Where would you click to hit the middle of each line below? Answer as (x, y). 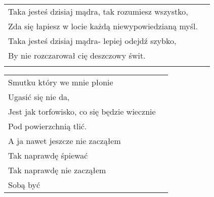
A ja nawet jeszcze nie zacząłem (65, 141)
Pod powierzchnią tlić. (48, 126)
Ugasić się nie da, (39, 97)
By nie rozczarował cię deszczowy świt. (77, 55)
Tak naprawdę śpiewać (48, 155)
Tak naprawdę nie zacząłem (57, 170)
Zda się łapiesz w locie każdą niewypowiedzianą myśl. (103, 26)
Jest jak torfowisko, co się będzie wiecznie (82, 111)
